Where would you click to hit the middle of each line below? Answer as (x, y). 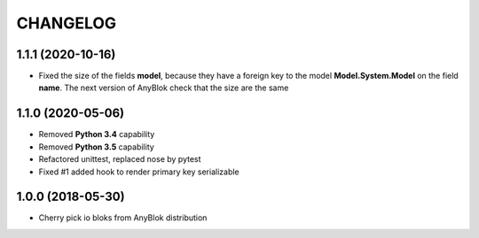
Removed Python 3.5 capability (96, 147)
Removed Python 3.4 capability (97, 134)
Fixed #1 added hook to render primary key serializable (139, 172)
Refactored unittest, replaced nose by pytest (120, 159)
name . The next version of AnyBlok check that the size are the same (164, 88)
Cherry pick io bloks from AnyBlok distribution (123, 218)
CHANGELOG (67, 23)
